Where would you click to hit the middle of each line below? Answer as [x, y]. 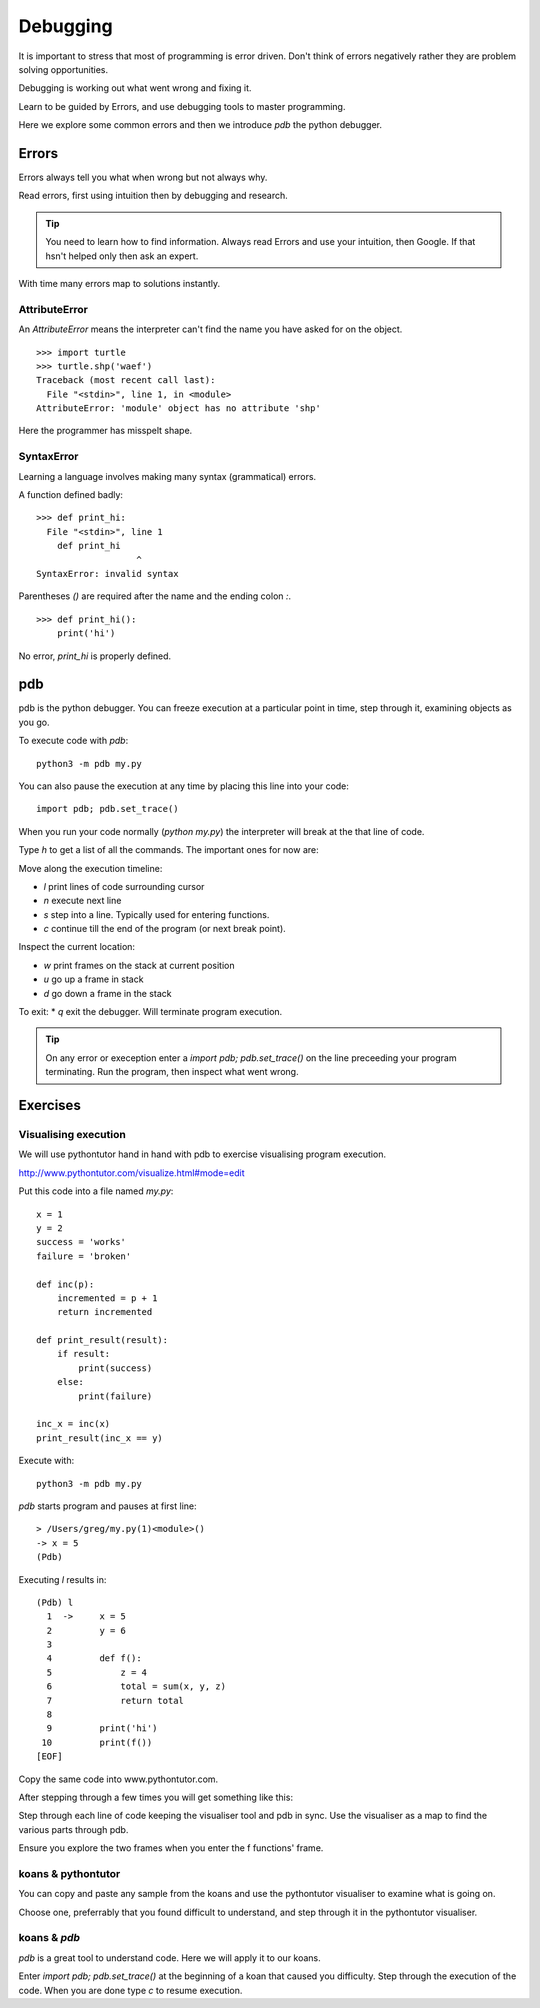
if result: [83, 1354]
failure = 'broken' [84, 1256]
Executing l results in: [62, 1579]
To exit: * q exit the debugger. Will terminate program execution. [150, 1012]
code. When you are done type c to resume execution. [130, 1990]
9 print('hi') [102, 1728]
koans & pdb [49, 1938]
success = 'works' [81, 1242]
